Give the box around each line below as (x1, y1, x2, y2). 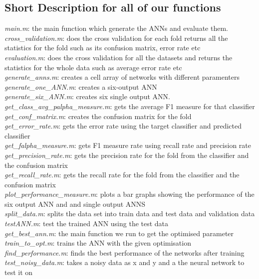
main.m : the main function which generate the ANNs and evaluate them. (4, 23, 228, 33)
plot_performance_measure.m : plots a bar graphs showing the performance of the (4, 189, 255, 199)
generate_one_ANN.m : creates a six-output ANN (4, 81, 157, 92)
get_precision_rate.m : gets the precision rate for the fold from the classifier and (4, 149, 249, 160)
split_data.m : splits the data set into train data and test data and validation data (4, 208, 255, 219)
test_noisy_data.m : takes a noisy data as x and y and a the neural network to (4, 257, 245, 268)
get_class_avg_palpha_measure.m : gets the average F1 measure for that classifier (4, 101, 255, 111)
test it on (4, 267, 33, 278)
